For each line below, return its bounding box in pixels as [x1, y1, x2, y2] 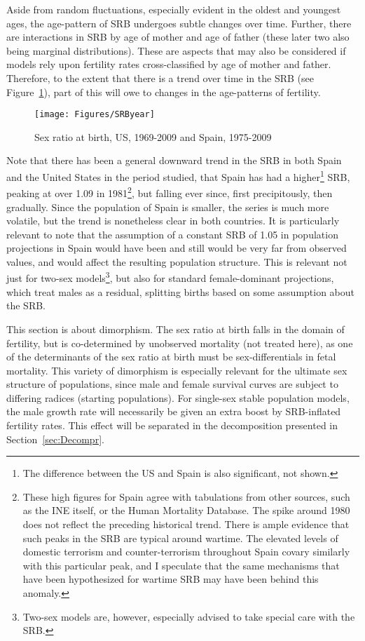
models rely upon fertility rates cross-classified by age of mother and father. [6, 57, 331, 72]
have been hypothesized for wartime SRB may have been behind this [22, 572, 319, 586]
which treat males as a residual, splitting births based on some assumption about [6, 284, 355, 299]
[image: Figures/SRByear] [34, 109, 155, 120]
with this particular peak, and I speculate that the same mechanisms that [22, 558, 340, 572]
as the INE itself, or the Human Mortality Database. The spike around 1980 [22, 503, 350, 518]
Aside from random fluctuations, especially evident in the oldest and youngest [6, 2, 341, 16]
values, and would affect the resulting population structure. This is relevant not [6, 254, 347, 269]
